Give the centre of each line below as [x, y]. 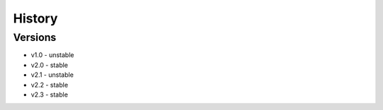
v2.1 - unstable [52, 75]
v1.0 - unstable [52, 55]
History [35, 18]
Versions [35, 37]
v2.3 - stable [50, 94]
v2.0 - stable [50, 65]
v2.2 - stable [50, 85]
